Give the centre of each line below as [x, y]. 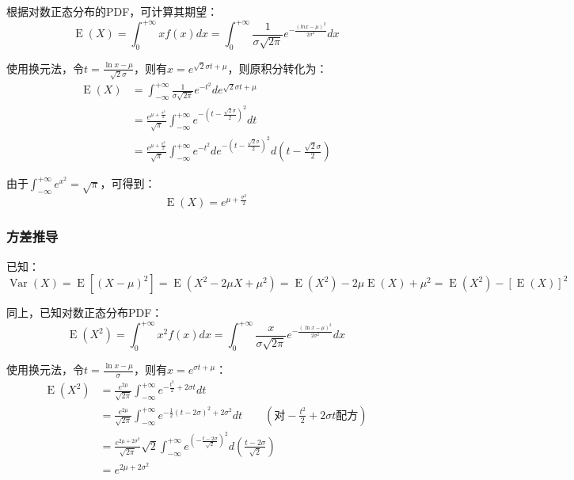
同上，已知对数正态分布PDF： [85, 312]
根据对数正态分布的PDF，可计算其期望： [112, 11]
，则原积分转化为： [277, 68]
